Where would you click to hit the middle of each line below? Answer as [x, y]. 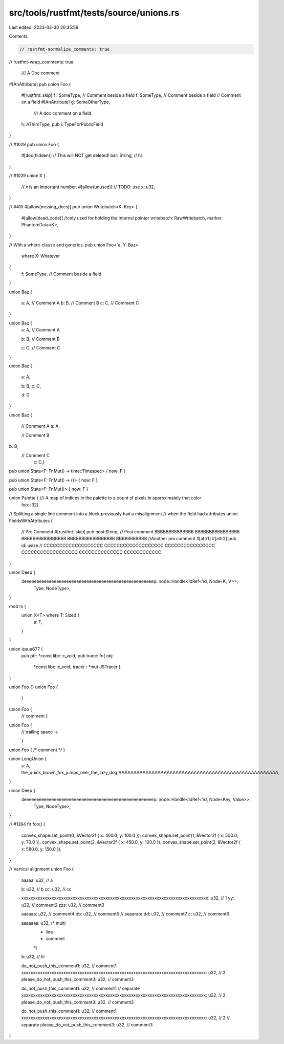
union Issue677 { [26, 649]
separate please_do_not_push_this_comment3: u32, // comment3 [87, 1024]
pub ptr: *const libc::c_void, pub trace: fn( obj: [68, 655]
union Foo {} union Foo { [33, 687]
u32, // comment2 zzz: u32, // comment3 [63, 905]
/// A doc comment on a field [62, 113]
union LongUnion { [28, 759]
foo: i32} [30, 505]
